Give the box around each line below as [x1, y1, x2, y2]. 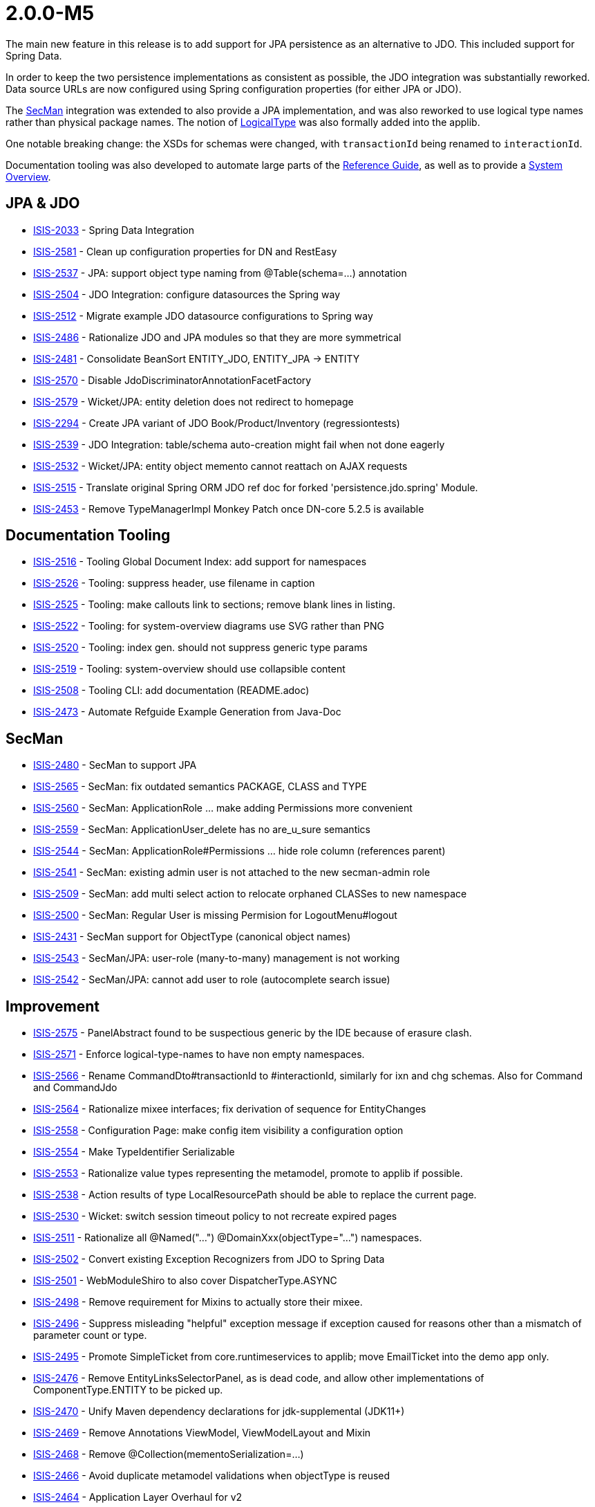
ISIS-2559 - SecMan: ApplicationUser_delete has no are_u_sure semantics [33, 823, 370, 836]
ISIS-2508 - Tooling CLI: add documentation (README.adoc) [33, 684, 310, 697]
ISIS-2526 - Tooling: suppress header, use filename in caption [33, 577, 315, 590]
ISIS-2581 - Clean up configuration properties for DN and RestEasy [33, 245, 337, 257]
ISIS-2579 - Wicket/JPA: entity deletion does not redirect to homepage [33, 395, 354, 408]
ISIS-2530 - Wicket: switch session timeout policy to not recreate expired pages [33, 1210, 397, 1223]
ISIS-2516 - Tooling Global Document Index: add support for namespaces [33, 556, 367, 568]
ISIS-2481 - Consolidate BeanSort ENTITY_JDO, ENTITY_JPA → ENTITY [33, 352, 360, 365]
